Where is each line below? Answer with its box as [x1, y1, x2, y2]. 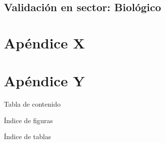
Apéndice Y [4, 71, 85, 91]
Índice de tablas [4, 131, 51, 142]
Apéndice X [4, 32, 85, 52]
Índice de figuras [4, 115, 53, 125]
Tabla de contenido [4, 99, 61, 109]
